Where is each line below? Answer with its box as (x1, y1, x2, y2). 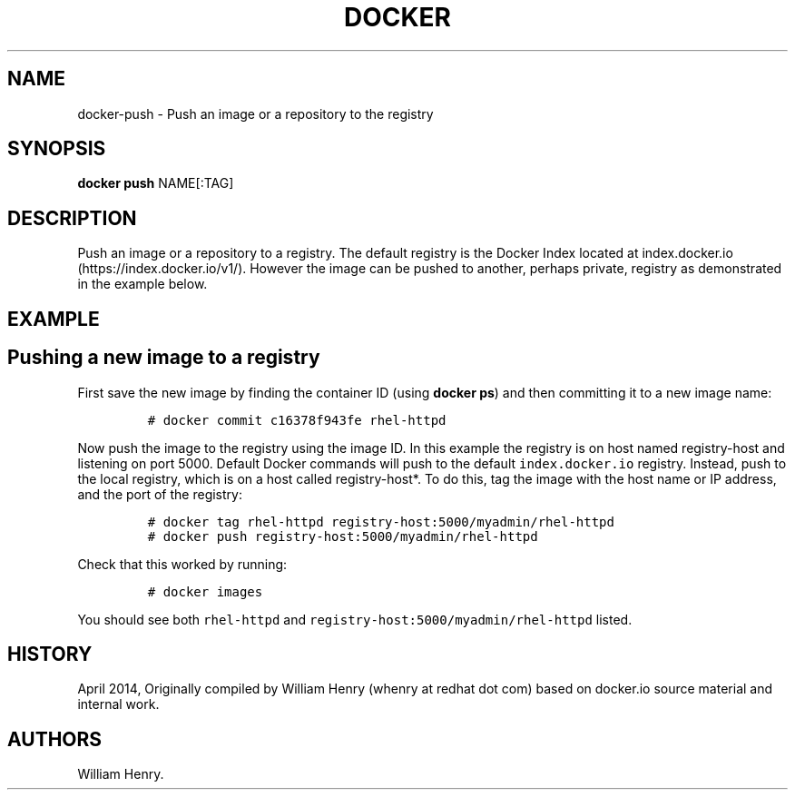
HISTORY (7, 642, 93, 665)
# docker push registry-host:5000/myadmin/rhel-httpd (147, 528, 538, 544)
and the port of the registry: (77, 486, 242, 502)
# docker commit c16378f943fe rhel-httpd (147, 412, 447, 428)
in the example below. (77, 276, 208, 292)
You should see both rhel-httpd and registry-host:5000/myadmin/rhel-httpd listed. (77, 611, 633, 627)
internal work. (77, 696, 160, 713)
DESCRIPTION (7, 206, 137, 230)
